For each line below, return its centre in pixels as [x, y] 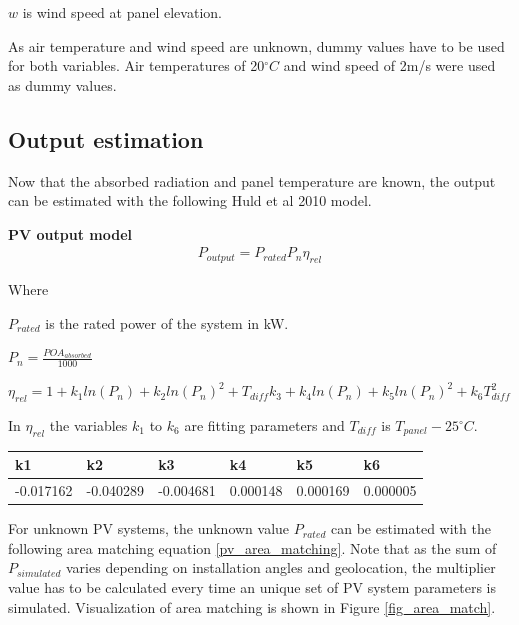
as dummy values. [62, 84]
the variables [88, 425]
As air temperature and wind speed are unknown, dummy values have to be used [256, 45]
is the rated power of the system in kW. [167, 322]
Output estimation [106, 138]
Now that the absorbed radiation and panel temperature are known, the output [252, 180]
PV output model [70, 233]
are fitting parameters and [264, 425]
